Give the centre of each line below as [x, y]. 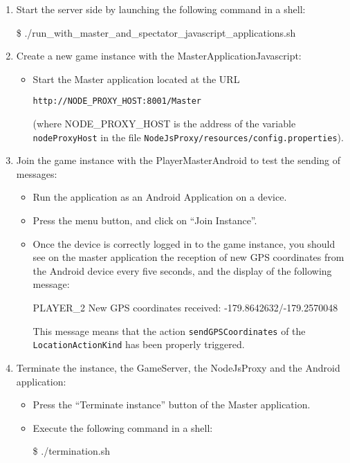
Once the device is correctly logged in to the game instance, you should [184, 243]
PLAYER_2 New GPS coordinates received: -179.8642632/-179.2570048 [185, 308]
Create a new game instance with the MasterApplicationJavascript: [159, 56]
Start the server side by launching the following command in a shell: [161, 9]
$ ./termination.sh [71, 451]
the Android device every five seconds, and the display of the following [182, 270]
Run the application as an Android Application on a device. [160, 197]
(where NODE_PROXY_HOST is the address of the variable [164, 124]
